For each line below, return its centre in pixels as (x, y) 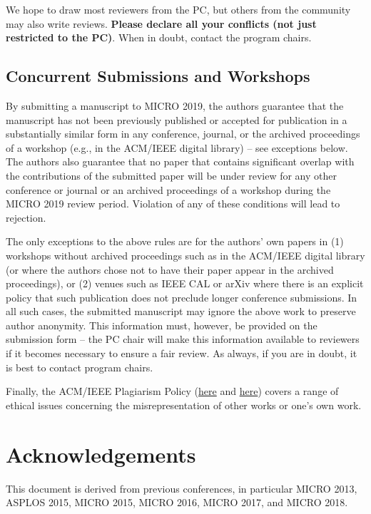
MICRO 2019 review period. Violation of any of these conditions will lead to (173, 204)
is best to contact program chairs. (80, 367)
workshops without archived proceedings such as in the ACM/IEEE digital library (185, 255)
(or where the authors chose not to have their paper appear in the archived (170, 269)
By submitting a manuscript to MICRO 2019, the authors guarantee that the (175, 105)
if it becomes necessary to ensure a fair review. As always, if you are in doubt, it (182, 353)
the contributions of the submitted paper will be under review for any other (171, 175)
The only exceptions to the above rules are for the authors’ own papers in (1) (175, 241)
